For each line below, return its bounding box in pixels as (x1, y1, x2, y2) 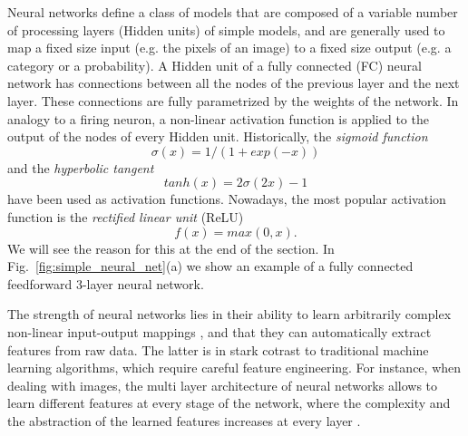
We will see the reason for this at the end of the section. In (7, 238, 335, 257)
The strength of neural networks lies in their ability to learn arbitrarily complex (7, 305, 452, 324)
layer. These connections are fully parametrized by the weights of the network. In (7, 91, 459, 110)
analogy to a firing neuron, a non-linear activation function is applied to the (7, 109, 429, 128)
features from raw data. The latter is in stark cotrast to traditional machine (7, 340, 429, 359)
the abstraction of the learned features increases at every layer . (7, 411, 361, 430)
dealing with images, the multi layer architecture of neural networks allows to (7, 375, 438, 394)
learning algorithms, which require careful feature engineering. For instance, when (7, 358, 462, 377)
